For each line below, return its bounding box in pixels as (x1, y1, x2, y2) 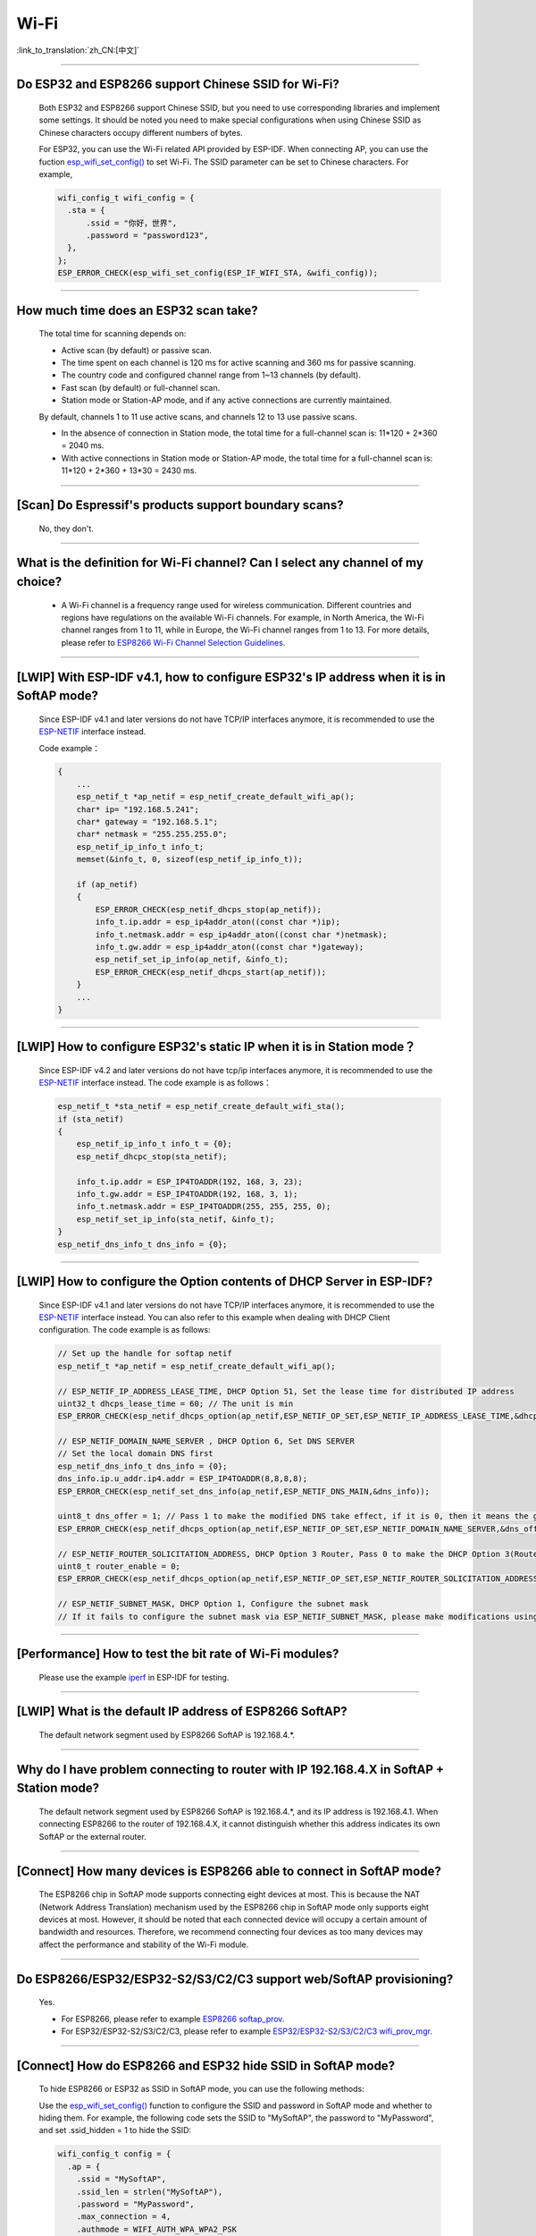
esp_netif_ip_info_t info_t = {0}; (76, 1139, 232, 1149)
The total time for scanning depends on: (38, 328, 187, 339)
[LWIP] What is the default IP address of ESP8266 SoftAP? (16, 1704, 348, 1719)
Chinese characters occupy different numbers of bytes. (38, 127, 243, 138)
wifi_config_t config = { (57, 2149, 172, 2159)
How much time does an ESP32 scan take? (16, 302, 258, 318)
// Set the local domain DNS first (57, 1449, 214, 1459)
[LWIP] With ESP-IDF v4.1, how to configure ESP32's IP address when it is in (16, 669, 446, 684)
